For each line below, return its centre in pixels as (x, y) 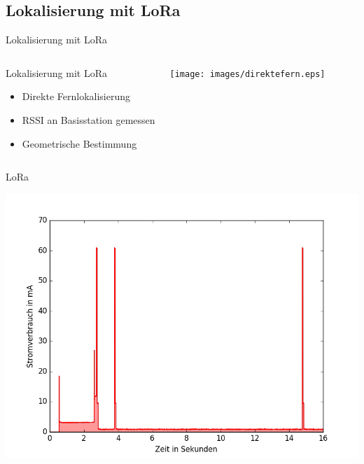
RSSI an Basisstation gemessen (89, 119)
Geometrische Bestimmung (79, 143)
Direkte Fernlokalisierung (76, 96)
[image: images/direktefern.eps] (247, 74)
